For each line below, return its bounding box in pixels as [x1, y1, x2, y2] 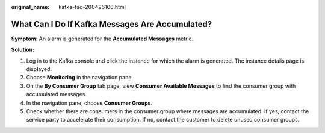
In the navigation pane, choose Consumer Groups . [26, 99, 153, 107]
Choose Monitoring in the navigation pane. [26, 74, 134, 81]
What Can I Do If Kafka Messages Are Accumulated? [11, 19, 212, 29]
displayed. [26, 66, 52, 73]
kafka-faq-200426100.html [58, 4, 126, 10]
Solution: [11, 46, 35, 54]
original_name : [11, 4, 50, 10]
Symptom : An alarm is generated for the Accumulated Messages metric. [11, 35, 194, 42]
